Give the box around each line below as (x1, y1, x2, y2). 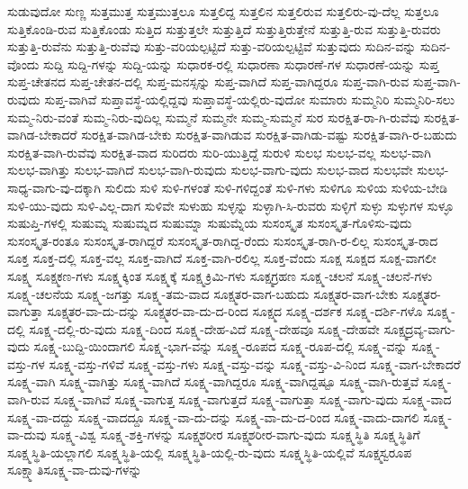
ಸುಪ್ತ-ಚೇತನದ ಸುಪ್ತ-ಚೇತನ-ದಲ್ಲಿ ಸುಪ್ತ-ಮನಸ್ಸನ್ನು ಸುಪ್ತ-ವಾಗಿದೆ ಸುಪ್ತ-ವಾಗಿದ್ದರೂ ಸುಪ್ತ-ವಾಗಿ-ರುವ (7, 72, 409, 91)
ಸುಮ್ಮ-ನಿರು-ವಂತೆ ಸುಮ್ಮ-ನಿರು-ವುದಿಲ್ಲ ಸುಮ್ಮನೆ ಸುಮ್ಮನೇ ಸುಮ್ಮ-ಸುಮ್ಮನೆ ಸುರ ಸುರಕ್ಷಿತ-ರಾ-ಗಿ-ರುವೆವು (7, 107, 420, 126)
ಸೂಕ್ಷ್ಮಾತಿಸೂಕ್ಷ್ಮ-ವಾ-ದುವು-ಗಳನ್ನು (7, 460, 142, 479)
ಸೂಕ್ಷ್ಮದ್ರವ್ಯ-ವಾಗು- (383, 319, 455, 338)
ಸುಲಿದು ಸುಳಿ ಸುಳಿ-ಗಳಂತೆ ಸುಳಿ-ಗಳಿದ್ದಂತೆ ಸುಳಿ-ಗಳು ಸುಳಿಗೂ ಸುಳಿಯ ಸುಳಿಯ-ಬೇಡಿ (104, 177, 447, 196)
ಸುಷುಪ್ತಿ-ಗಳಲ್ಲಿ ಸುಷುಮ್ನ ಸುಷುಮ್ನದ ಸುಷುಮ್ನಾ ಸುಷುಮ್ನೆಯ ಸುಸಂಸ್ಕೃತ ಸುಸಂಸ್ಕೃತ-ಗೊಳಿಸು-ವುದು (7, 213, 412, 232)
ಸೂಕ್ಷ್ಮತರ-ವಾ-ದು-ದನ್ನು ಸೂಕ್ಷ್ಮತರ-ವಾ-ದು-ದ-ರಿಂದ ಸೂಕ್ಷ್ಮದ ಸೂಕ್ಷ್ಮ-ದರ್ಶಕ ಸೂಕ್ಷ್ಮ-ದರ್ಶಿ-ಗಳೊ (47, 302, 423, 321)
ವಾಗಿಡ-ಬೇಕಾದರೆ (7, 125, 77, 144)
